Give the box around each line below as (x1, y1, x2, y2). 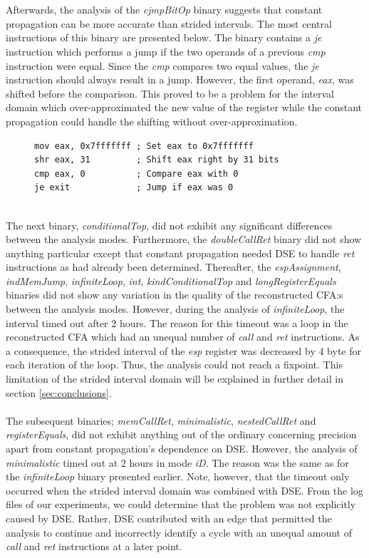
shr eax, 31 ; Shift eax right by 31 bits (34, 155, 279, 165)
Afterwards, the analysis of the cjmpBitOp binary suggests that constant (6, 2, 323, 17)
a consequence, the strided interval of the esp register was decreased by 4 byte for (6, 343, 362, 358)
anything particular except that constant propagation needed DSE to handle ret (6, 245, 355, 260)
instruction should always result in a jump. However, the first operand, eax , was (6, 72, 354, 87)
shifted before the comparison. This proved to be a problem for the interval (6, 86, 334, 100)
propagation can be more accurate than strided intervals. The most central (6, 16, 332, 31)
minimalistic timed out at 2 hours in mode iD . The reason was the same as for (6, 455, 349, 470)
